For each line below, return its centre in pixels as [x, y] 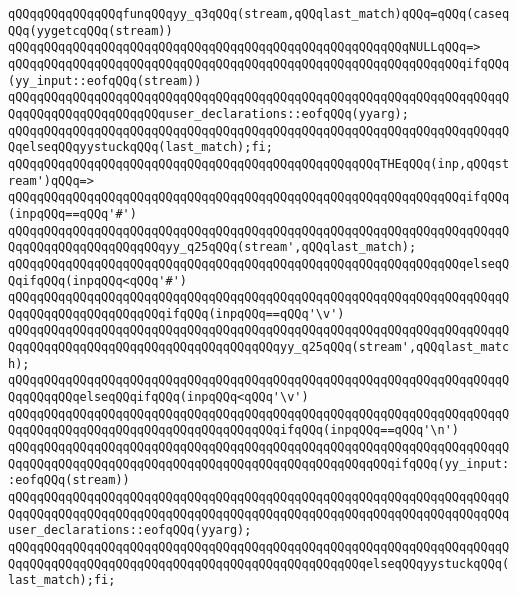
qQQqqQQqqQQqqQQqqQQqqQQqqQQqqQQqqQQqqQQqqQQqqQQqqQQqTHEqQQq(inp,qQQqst [259, 163]
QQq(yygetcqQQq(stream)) [90, 30]
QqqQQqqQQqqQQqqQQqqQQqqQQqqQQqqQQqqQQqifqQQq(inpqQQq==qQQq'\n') [234, 430]
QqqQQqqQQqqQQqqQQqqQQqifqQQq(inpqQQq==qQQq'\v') [176, 313]
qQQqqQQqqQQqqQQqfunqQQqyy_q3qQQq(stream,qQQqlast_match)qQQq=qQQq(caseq [259, 14]
